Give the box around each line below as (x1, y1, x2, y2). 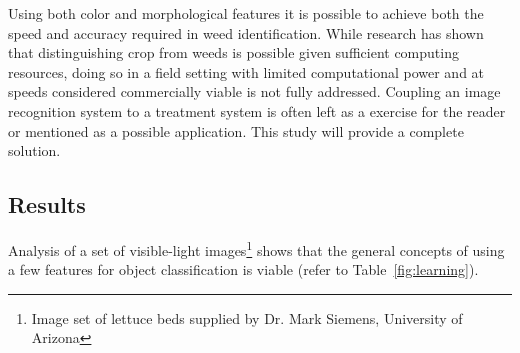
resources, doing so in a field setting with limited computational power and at (8, 61, 485, 82)
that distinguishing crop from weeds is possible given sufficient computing (8, 42, 459, 63)
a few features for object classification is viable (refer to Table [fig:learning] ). (8, 259, 479, 280)
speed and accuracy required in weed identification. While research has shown (8, 22, 484, 43)
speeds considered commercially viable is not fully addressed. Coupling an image (8, 81, 501, 102)
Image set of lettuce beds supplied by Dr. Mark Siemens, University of (31, 307, 463, 328)
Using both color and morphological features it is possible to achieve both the (8, 3, 484, 23)
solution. (8, 140, 61, 161)
